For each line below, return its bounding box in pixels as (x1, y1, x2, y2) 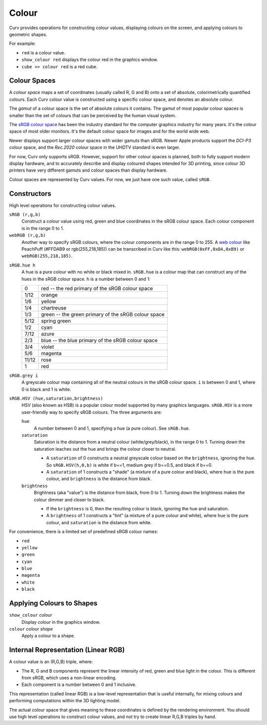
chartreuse (41, 304, 67, 311)
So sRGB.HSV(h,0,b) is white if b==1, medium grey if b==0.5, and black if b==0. (46, 462, 213, 468)
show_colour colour (9, 612, 52, 618)
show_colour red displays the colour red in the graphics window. (21, 57, 158, 63)
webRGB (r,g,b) (9, 232, 46, 238)
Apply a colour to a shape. (21, 633, 75, 639)
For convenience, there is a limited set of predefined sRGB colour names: (9, 529, 158, 535)
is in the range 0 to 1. (21, 225, 64, 231)
